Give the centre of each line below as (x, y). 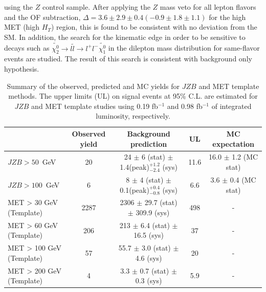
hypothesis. (22, 69)
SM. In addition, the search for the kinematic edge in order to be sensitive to (125, 37)
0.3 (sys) (149, 280)
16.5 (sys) (149, 235)
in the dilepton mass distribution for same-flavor (184, 48)
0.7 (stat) (154, 270)
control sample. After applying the (96, 7)
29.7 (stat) (161, 202)
